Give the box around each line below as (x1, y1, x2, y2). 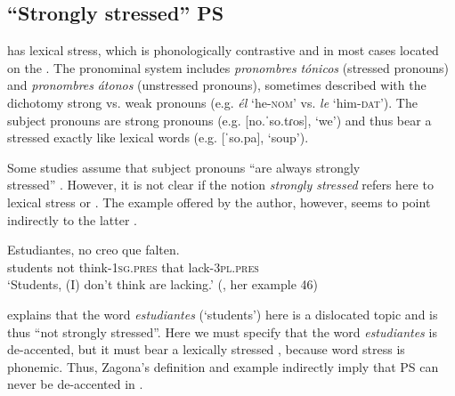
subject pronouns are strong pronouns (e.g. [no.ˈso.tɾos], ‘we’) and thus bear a (7, 110, 432, 129)
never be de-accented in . (7, 375, 143, 393)
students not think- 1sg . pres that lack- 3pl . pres (7, 257, 259, 276)
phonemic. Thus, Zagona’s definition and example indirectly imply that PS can (7, 357, 439, 376)
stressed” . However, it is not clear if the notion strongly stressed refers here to (7, 175, 434, 194)
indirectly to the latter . (7, 210, 137, 229)
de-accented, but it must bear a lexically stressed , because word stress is (7, 340, 405, 359)
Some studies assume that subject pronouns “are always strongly (7, 158, 361, 176)
